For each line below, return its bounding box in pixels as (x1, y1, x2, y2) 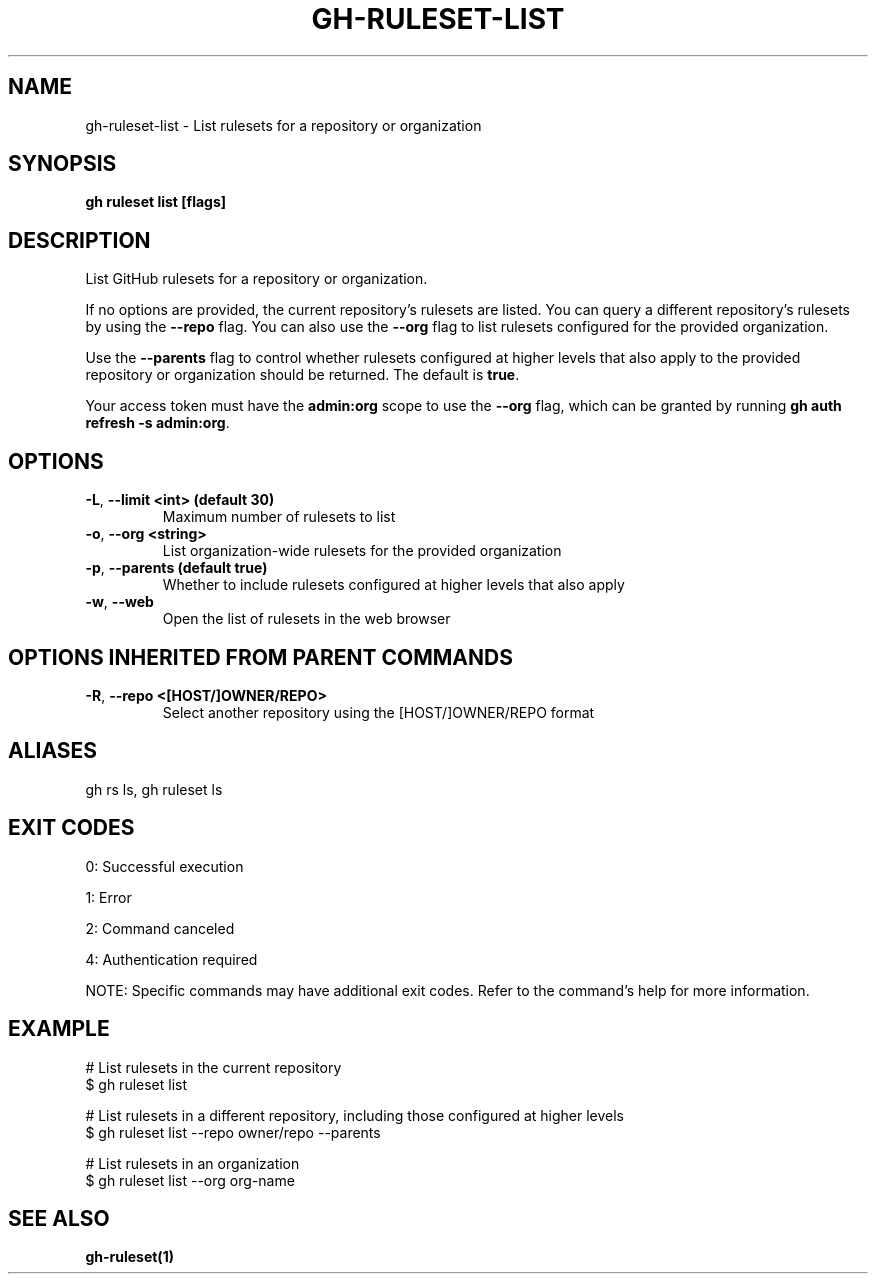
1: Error (85, 888, 132, 906)
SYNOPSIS (8, 151, 117, 177)
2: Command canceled (85, 919, 235, 937)
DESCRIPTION (8, 227, 151, 253)
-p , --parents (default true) (85, 559, 268, 577)
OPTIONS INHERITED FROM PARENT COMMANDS (8, 644, 513, 670)
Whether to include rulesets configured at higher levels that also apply (162, 576, 625, 594)
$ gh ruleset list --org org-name (85, 1171, 295, 1189)
